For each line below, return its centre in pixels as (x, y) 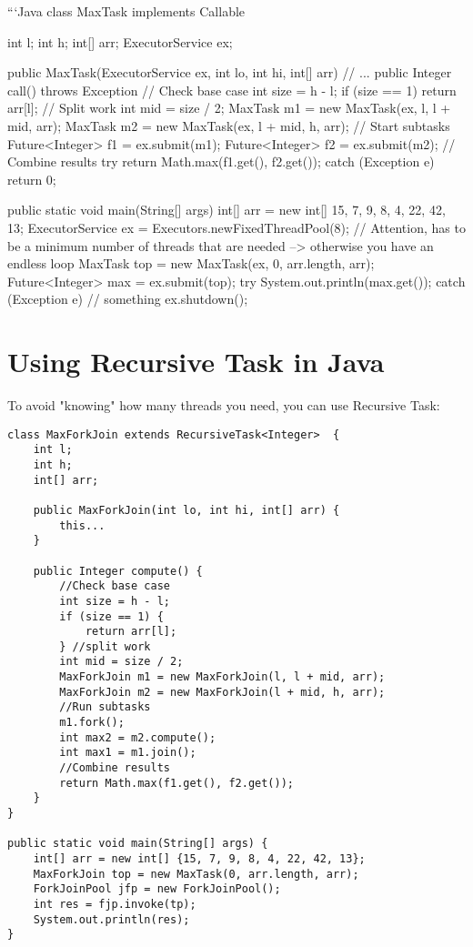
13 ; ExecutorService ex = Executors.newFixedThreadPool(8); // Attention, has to (236, 227)
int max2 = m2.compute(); (138, 737)
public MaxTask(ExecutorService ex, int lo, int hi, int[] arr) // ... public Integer (230, 72)
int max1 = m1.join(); (128, 753)
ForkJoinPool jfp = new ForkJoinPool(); (157, 889)
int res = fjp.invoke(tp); (115, 904)
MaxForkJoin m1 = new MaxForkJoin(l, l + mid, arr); (222, 677)
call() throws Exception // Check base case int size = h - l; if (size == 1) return (232, 90)
